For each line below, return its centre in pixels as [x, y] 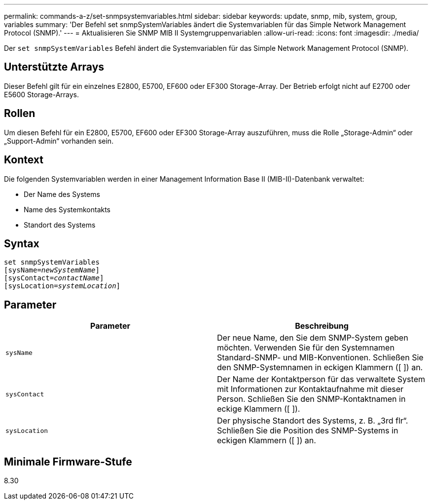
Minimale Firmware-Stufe [68, 462]
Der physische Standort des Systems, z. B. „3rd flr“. [313, 421]
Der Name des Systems [62, 194]
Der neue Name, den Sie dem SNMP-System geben [313, 338]
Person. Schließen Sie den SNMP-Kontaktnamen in [311, 399]
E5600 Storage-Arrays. [42, 94]
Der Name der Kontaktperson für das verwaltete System [321, 379]
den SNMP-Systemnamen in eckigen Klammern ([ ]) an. [320, 368]
